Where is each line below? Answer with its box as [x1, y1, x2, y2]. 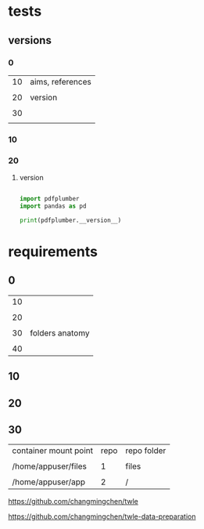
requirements [8, 242, 98, 260]
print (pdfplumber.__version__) [19, 216, 122, 224]
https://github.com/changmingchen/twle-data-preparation [8, 512, 196, 521]
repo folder [124, 445, 166, 456]
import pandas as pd [19, 202, 87, 210]
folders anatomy [30, 328, 90, 339]
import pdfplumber [19, 195, 80, 203]
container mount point [12, 445, 94, 456]
